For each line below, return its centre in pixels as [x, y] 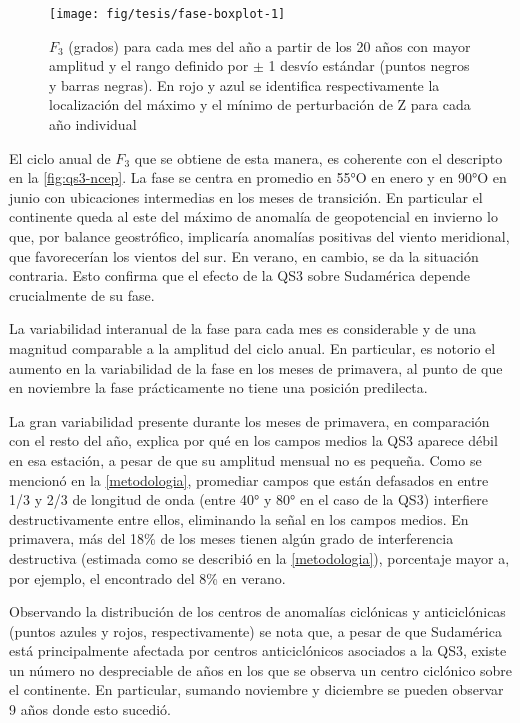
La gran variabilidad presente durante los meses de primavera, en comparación [249, 420]
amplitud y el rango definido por [149, 65]
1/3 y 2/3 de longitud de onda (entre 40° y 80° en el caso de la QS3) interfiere [248, 499]
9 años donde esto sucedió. [90, 709]
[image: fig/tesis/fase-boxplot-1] [167, 14]
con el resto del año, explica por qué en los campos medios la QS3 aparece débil [253, 440]
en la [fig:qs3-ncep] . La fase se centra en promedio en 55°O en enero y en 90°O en [258, 177]
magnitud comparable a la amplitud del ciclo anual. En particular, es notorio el [252, 347]
